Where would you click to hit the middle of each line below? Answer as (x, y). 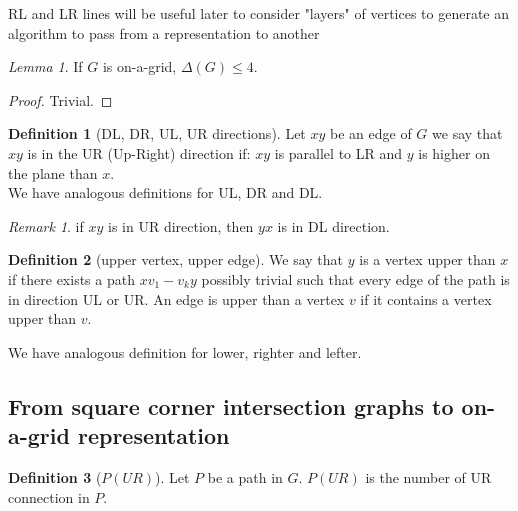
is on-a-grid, (139, 66)
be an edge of (371, 133)
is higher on (454, 152)
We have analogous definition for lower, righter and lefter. (185, 351)
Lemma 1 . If (45, 66)
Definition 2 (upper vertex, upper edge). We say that (176, 259)
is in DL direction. (333, 225)
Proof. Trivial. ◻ (60, 99)
